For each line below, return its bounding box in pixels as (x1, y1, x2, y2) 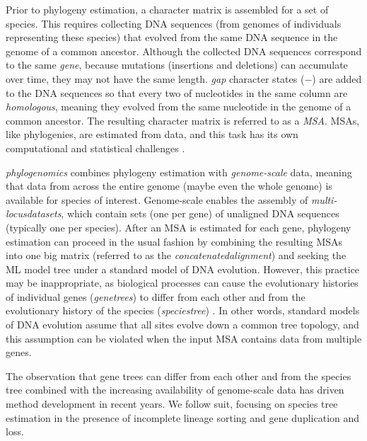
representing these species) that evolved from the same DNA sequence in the (6, 30, 338, 45)
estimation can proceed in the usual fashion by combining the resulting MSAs (6, 234, 343, 248)
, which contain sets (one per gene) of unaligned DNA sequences (61, 206, 339, 221)
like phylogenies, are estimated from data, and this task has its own (6, 127, 298, 142)
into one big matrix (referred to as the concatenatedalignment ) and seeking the (6, 248, 346, 263)
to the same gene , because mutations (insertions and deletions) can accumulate (6, 57, 348, 72)
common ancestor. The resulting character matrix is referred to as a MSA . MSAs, (6, 113, 360, 127)
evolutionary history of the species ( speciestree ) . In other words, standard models (6, 303, 360, 318)
